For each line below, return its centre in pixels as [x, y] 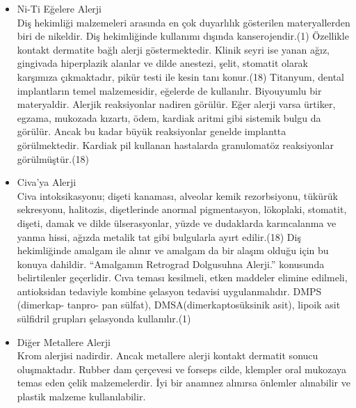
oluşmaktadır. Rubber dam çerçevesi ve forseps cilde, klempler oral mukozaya [181, 369]
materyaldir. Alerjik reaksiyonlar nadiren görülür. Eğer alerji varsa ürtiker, [176, 104]
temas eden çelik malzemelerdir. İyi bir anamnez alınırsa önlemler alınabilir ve [184, 383]
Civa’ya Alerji [47, 182]
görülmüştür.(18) [53, 158]
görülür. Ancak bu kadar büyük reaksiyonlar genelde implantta [152, 131]
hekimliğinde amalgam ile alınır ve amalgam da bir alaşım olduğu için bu [173, 250]
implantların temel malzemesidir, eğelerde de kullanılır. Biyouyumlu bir [169, 90]
